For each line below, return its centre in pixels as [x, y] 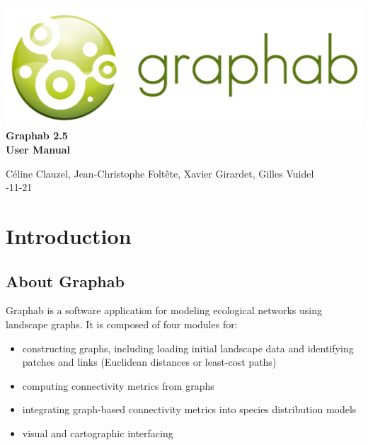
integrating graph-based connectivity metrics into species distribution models [189, 409]
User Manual [38, 150]
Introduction [69, 236]
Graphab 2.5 [37, 135]
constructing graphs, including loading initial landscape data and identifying [188, 348]
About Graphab [65, 281]
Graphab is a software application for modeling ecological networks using [164, 310]
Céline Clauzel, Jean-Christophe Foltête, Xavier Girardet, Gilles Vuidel [160, 173]
